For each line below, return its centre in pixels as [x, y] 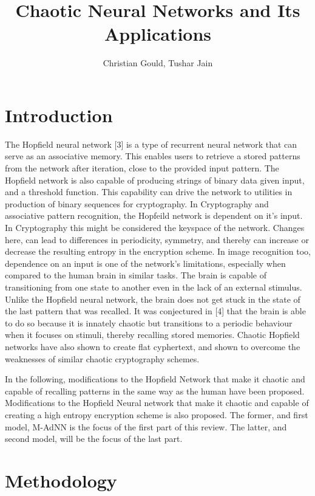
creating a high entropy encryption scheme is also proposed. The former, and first [157, 414]
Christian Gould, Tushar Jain [158, 63]
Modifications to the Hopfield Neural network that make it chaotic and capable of [157, 403]
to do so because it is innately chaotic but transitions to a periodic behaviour [149, 322]
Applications [158, 34]
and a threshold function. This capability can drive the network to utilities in [149, 192]
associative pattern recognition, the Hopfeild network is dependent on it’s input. [154, 215]
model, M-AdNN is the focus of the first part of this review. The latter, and [146, 426]
